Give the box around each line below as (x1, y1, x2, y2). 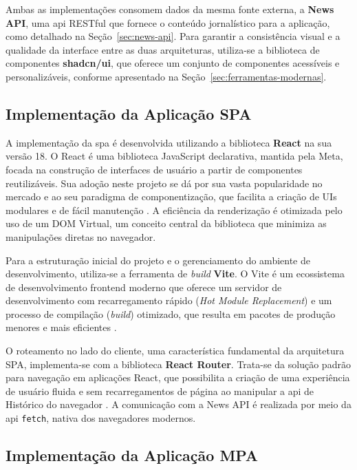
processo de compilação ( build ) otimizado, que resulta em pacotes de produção (6, 306, 336, 321)
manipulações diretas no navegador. (6, 229, 156, 244)
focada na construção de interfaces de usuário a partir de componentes (6, 162, 303, 176)
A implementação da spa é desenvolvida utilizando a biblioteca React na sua (6, 135, 332, 149)
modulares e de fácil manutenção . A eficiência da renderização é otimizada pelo (6, 202, 343, 217)
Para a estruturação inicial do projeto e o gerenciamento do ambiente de (6, 253, 311, 267)
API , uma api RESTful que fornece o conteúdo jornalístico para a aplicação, (6, 15, 330, 30)
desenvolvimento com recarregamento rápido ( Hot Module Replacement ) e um (6, 293, 332, 308)
